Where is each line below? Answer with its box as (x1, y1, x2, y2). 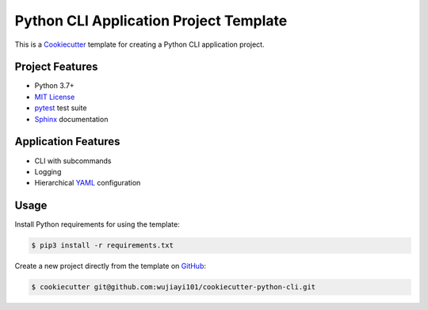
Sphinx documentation (34, 114, 109, 124)
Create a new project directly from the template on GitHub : (14, 262, 206, 271)
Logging (34, 166, 62, 176)
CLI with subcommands (34, 155, 112, 166)
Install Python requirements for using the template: (14, 220, 180, 229)
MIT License (34, 92, 75, 101)
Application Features (14, 135, 120, 148)
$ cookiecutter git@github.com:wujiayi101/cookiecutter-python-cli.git (31, 282, 316, 292)
